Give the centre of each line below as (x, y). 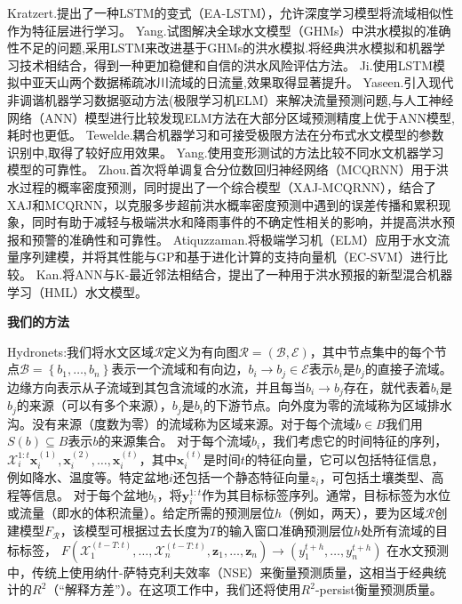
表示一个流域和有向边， (180, 369)
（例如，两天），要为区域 (354, 513)
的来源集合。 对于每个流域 (175, 441)
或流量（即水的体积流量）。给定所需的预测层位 (141, 513)
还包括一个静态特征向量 (241, 477)
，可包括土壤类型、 (375, 477)
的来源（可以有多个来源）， (94, 405)
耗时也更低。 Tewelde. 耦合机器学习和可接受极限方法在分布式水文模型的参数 (226, 135)
